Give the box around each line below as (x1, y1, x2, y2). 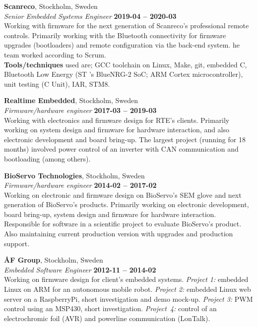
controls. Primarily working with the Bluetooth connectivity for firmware (4, 30, 226, 40)
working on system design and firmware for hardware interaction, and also (4, 124, 230, 135)
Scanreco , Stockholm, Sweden (4, 1, 98, 11)
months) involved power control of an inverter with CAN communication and (4, 144, 239, 154)
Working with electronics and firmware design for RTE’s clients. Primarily (4, 114, 230, 125)
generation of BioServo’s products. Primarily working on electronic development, (4, 199, 249, 210)
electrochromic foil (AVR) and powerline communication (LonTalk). (4, 313, 210, 323)
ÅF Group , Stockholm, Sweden (4, 255, 103, 265)
